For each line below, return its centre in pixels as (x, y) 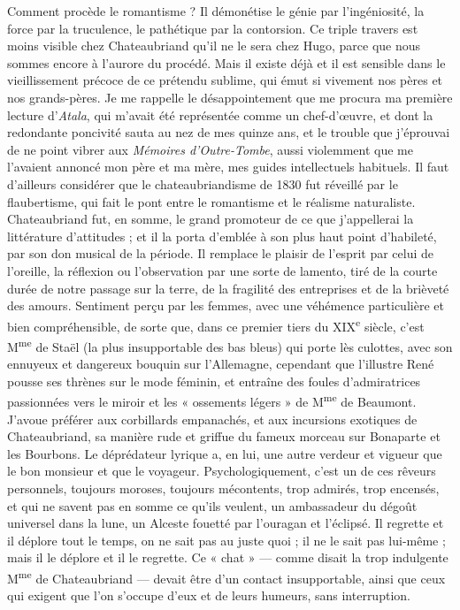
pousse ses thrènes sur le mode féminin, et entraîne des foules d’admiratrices (214, 381)
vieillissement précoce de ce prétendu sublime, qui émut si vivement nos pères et (225, 80)
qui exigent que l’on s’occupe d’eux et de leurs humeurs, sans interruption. (209, 595)
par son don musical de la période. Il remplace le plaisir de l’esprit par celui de (220, 253)
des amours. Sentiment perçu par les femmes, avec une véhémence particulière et (226, 305)
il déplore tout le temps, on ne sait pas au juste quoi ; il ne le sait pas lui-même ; (226, 540)
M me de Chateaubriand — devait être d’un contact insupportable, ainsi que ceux (226, 576)
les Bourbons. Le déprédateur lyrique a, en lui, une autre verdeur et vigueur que (225, 453)
